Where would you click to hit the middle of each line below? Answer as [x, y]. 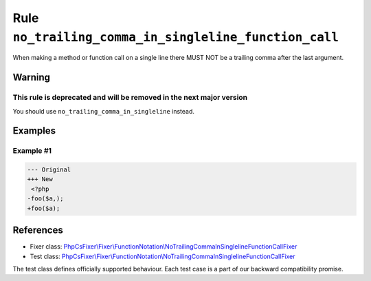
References [38, 230]
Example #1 [32, 151]
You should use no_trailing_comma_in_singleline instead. [104, 111]
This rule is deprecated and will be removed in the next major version [130, 98]
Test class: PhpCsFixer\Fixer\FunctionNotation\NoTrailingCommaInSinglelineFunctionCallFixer [162, 256]
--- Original [49, 170]
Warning [32, 77]
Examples [34, 131]
